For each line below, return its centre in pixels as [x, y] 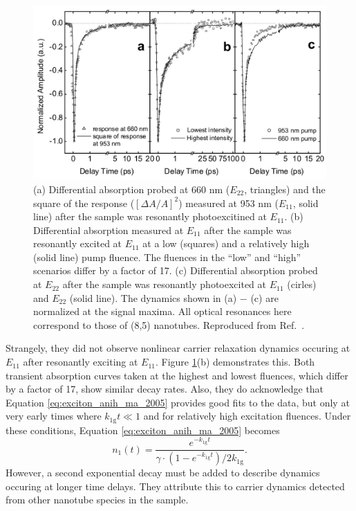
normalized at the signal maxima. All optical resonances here [162, 311]
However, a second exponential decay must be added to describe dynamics [163, 473]
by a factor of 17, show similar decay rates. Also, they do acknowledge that [165, 389]
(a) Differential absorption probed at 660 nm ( [132, 189]
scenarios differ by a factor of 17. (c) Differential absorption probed [176, 270]
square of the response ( [84, 203]
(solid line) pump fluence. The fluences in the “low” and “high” [167, 257]
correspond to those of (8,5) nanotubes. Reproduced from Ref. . [169, 324]
